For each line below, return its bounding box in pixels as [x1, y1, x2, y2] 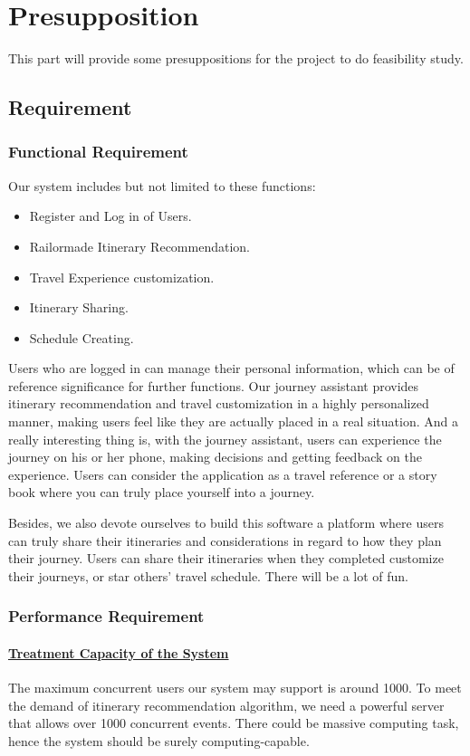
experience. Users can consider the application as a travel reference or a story [8, 464, 437, 483]
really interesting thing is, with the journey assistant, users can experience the [8, 429, 442, 448]
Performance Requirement [8, 605, 205, 627]
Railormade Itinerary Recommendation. [29, 236, 250, 255]
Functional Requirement [8, 140, 188, 163]
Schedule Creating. [29, 328, 134, 347]
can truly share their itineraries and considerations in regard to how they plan [8, 531, 442, 550]
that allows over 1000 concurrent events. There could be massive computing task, [8, 713, 459, 732]
